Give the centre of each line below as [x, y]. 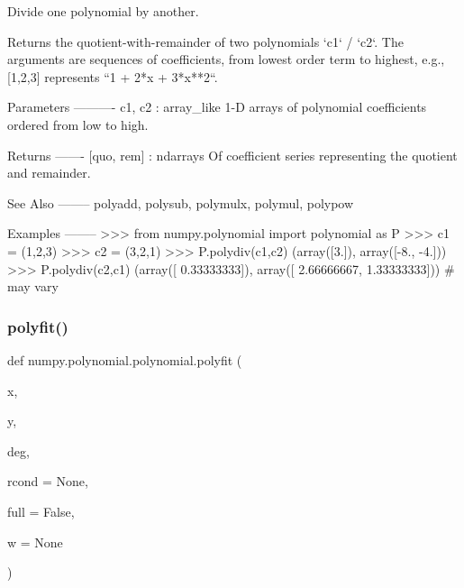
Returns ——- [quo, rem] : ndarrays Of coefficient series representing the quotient [232, 155]
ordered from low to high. [78, 124]
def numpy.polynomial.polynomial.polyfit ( [125, 359]
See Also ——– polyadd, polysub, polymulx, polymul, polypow [181, 202]
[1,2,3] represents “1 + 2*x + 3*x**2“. [113, 76]
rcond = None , [48, 481]
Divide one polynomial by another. [103, 11]
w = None [35, 542]
